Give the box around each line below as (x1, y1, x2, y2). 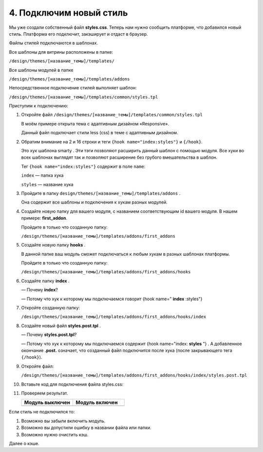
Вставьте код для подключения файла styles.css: (21, 381, 124, 387)
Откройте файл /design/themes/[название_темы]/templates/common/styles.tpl (21, 112, 203, 118)
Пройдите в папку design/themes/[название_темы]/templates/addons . (21, 190, 181, 196)
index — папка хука (21, 172, 64, 178)
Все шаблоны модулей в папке (9, 67, 74, 73)
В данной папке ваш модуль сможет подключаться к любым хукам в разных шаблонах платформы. (21, 251, 230, 257)
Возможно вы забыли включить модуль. (21, 418, 106, 424)
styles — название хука (21, 181, 74, 187)
